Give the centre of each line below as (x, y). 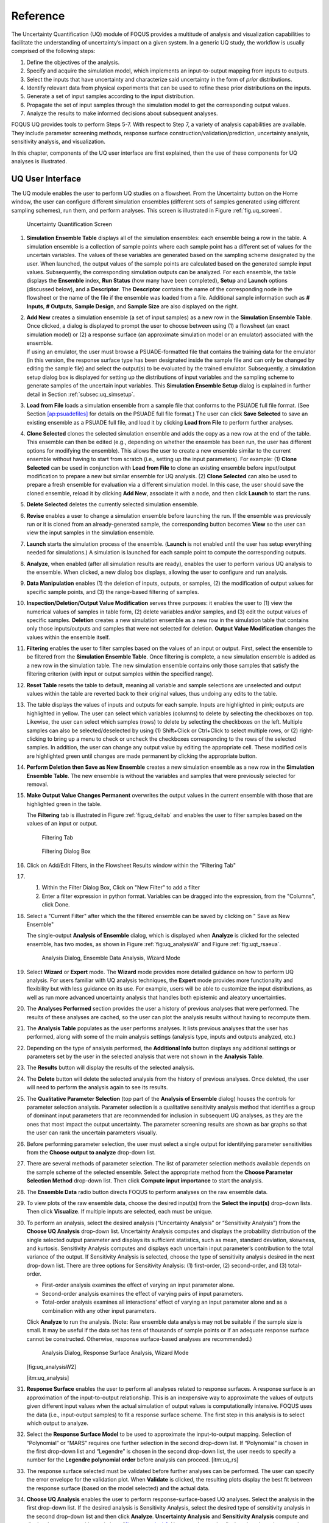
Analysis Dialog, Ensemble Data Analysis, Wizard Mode (111, 958)
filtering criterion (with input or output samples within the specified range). (120, 674)
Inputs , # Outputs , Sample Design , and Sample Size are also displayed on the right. (133, 306)
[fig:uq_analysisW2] (51, 1366)
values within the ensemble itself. (68, 637)
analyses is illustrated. (39, 161)
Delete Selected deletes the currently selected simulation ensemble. (113, 504)
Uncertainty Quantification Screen (69, 224)
